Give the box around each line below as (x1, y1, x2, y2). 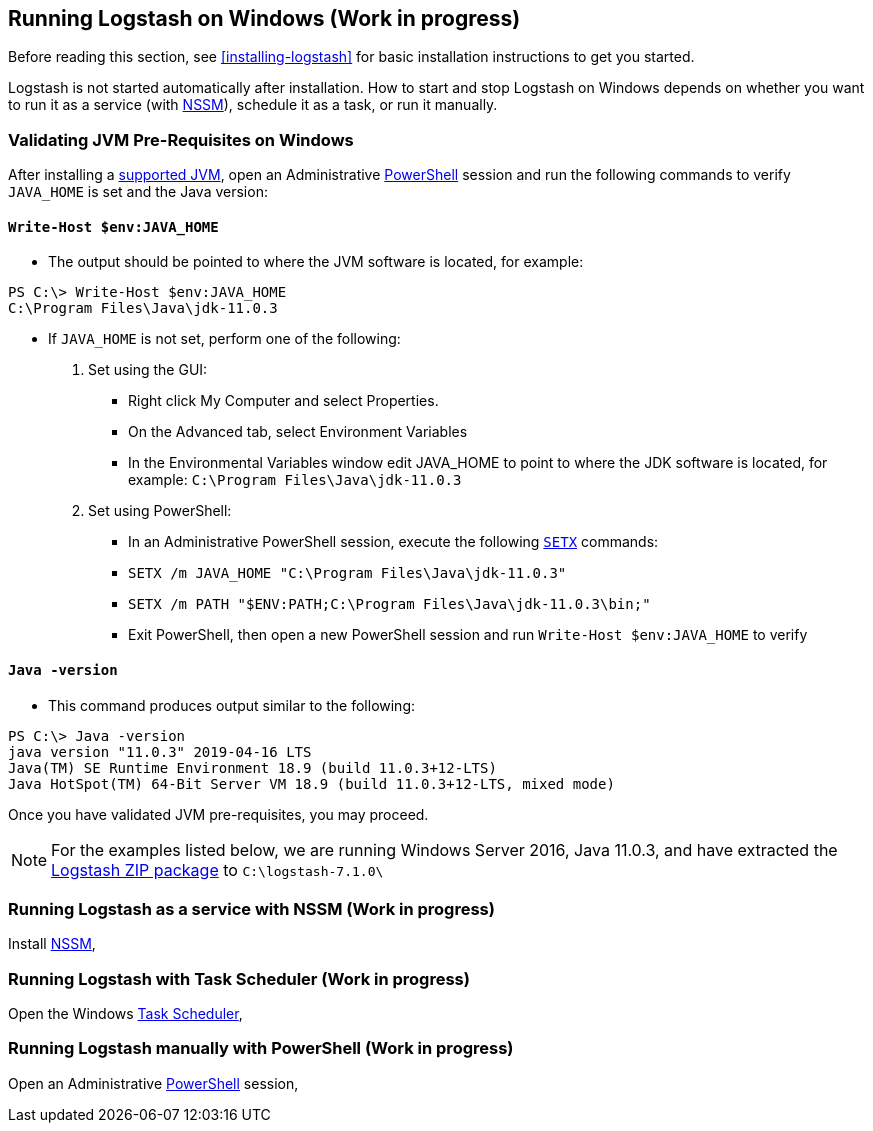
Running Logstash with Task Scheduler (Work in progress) (8, 968, 470, 989)
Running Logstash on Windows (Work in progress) (8, 6, 521, 31)
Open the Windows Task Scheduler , (8, 1005, 243, 1023)
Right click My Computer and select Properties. (128, 392, 439, 410)
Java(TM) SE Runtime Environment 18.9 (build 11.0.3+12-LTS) (8, 759, 497, 776)
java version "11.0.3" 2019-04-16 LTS (8, 743, 312, 760)
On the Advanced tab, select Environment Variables (128, 423, 468, 441)
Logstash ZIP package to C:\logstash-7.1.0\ (51, 859, 384, 880)
